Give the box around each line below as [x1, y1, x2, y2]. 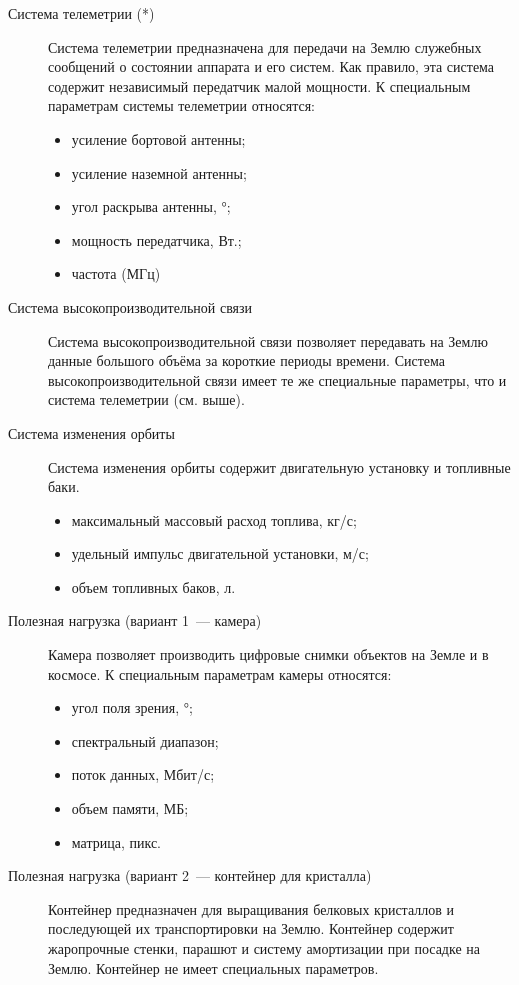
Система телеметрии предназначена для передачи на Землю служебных [48, 36, 482, 57]
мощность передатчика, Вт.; [71, 229, 242, 250]
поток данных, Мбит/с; [71, 764, 215, 785]
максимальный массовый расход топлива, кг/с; [71, 509, 357, 530]
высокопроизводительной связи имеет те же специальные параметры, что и [48, 369, 507, 390]
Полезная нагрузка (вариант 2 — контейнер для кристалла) [8, 865, 372, 886]
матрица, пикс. [71, 831, 161, 852]
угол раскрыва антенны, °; [71, 196, 231, 217]
